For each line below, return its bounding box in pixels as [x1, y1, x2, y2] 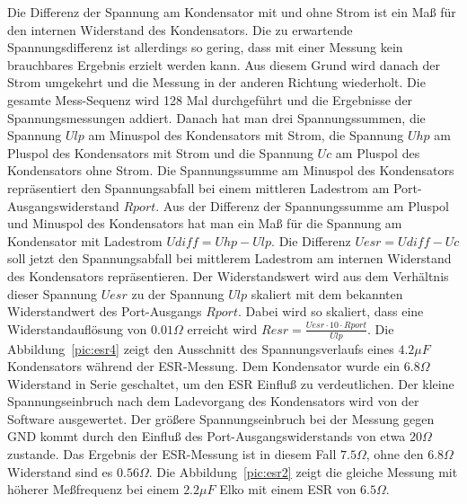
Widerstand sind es [7, 462, 113, 481]
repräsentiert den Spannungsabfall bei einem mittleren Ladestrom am [7, 178, 390, 197]
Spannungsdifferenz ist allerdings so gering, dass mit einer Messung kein [7, 38, 403, 57]
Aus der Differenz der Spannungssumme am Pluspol [163, 196, 449, 215]
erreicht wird [187, 319, 258, 338]
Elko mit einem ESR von [219, 480, 357, 499]
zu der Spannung [131, 284, 225, 303]
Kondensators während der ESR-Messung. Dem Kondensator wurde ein [7, 357, 401, 376]
